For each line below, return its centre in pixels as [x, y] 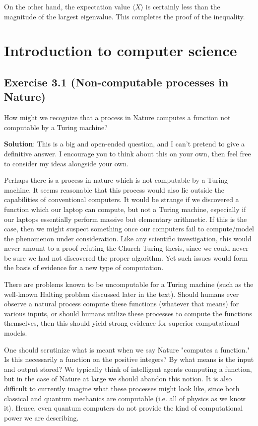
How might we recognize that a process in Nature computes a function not [117, 117]
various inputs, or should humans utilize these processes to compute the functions [128, 313]
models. [16, 333]
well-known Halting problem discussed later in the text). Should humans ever [122, 294]
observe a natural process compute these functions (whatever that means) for [122, 304]
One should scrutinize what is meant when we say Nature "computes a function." [127, 349]
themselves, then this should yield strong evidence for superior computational [122, 323]
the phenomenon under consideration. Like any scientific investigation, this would [128, 238]
